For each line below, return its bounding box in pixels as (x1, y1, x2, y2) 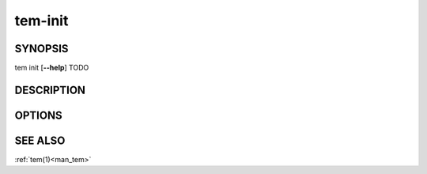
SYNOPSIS (14, 42, 69, 55)
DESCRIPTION (14, 83, 86, 96)
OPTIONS (14, 108, 62, 122)
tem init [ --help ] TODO (14, 63, 89, 73)
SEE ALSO (14, 134, 66, 147)
